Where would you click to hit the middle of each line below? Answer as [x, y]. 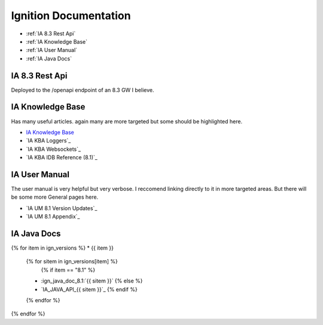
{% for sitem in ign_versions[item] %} [72, 262]
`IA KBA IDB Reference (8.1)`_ [62, 157]
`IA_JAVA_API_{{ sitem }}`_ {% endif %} [89, 289]
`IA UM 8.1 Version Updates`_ [62, 208]
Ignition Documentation [71, 16]
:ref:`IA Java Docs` [49, 58]
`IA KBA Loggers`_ [48, 141]
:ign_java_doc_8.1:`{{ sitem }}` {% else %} [92, 281]
